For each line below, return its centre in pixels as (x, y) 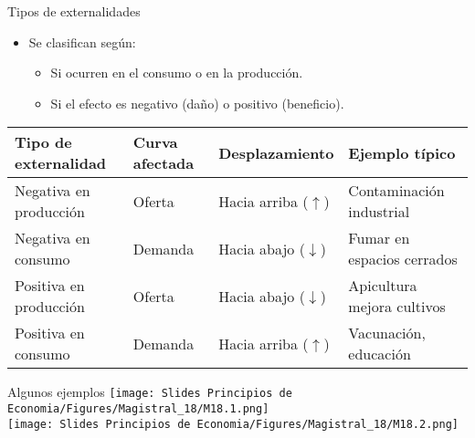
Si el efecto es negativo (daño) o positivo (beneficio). (197, 103)
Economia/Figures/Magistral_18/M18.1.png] (138, 409)
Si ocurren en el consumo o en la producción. (177, 73)
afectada (164, 163)
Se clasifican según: (82, 42)
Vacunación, (387, 333)
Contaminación (396, 191)
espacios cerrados (403, 259)
